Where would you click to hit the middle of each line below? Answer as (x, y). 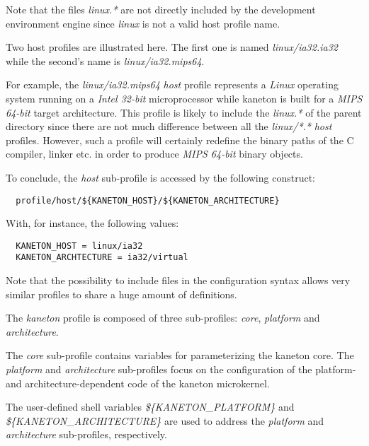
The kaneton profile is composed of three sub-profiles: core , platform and (163, 318)
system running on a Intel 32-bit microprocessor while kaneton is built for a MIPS (184, 98)
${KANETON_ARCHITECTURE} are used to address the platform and (165, 420)
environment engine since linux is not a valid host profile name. (143, 23)
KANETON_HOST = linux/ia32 (79, 246)
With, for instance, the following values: (92, 223)
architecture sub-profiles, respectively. (86, 434)
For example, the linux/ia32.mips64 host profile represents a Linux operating (172, 84)
